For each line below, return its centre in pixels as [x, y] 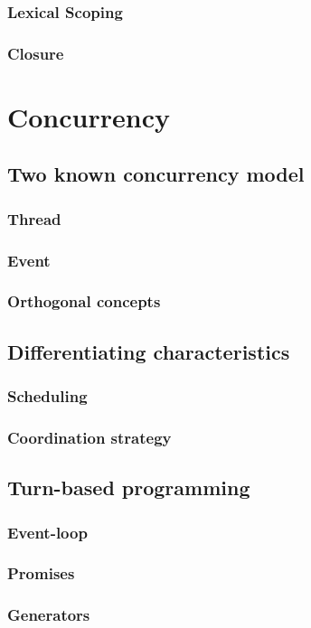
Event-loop [47, 532]
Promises [41, 573]
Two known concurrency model [156, 174]
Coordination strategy [90, 437]
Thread [34, 218]
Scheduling [47, 396]
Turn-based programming [129, 487]
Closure [36, 53]
